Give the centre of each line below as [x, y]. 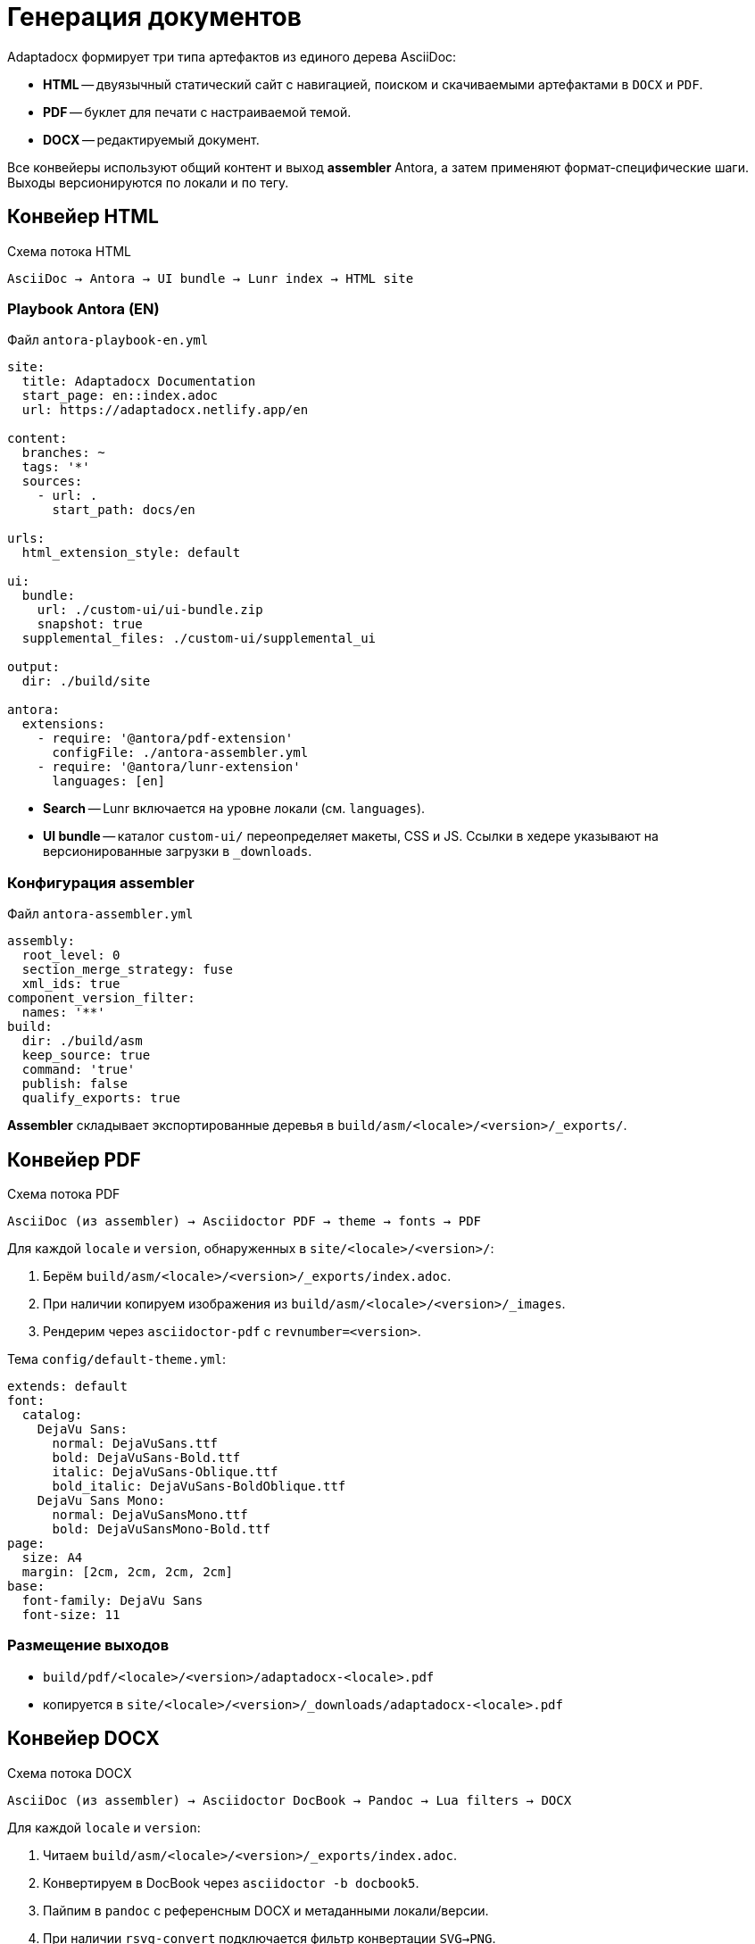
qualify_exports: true [101, 1098]
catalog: [52, 1414]
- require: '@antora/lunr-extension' [169, 767]
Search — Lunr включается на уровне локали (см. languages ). [234, 809]
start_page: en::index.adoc [120, 396]
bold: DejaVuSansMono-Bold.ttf [162, 1529]
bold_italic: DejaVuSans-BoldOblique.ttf [199, 1486]
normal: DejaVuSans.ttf [135, 1443]
